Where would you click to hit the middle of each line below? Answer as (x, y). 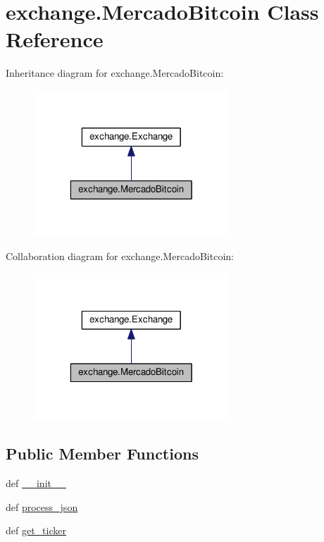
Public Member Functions (102, 454)
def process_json (42, 506)
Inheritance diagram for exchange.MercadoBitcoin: (115, 73)
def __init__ (36, 483)
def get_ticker (36, 530)
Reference (55, 39)
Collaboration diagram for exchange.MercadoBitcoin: (120, 256)
